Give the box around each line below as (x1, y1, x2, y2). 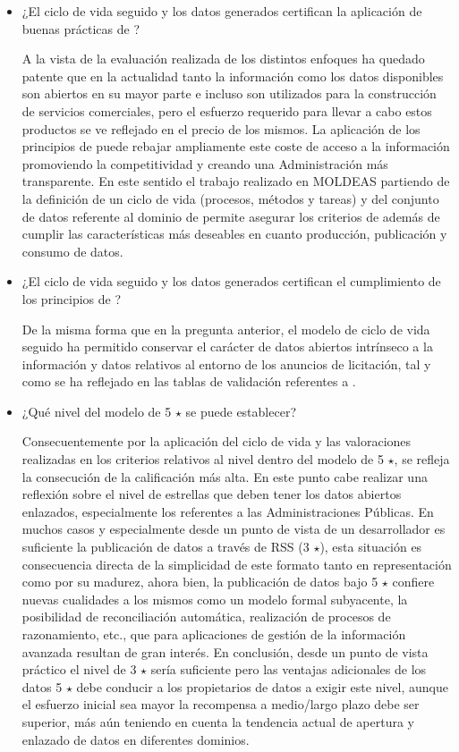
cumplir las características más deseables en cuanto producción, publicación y (21, 224, 447, 243)
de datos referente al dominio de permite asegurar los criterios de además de (21, 207, 440, 225)
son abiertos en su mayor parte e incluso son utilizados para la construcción (21, 84, 437, 103)
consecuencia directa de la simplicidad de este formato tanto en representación (21, 554, 452, 573)
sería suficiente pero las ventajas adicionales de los (150, 660, 427, 679)
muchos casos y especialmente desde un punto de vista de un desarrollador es (21, 520, 446, 538)
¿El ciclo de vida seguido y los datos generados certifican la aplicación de (21, 2, 422, 20)
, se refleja (394, 450, 450, 469)
